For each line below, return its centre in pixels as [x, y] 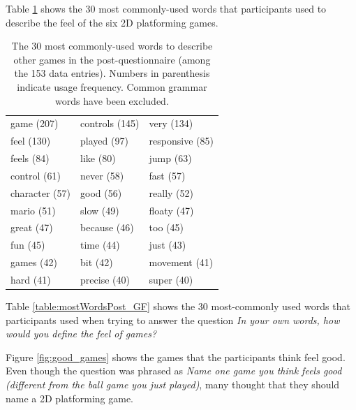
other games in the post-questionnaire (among [112, 59]
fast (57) [167, 175]
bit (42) [97, 262]
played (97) [104, 141]
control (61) [36, 175]
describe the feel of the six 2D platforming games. [112, 22]
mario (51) [33, 210]
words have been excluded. [112, 100]
